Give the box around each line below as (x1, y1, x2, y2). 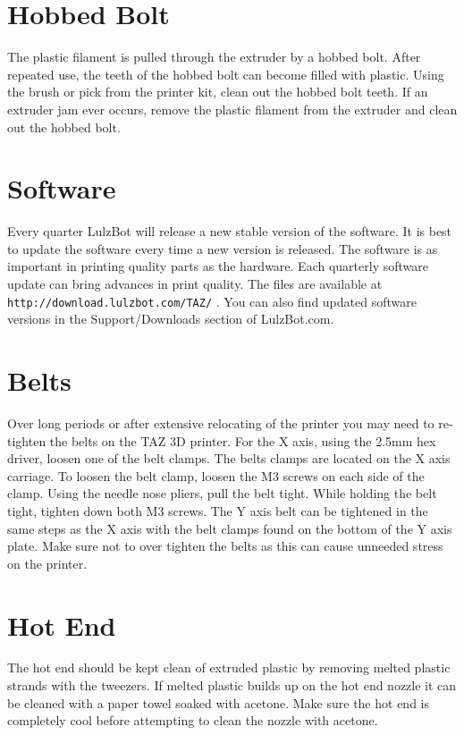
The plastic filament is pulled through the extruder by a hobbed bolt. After (7, 47, 421, 66)
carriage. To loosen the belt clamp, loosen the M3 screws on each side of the (7, 466, 425, 485)
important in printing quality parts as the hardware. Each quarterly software (7, 257, 428, 275)
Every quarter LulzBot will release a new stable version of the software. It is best (7, 222, 452, 241)
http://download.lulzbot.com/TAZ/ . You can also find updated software (7, 291, 417, 310)
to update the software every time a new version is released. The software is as (7, 239, 438, 258)
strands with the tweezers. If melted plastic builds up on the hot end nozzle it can (7, 676, 457, 695)
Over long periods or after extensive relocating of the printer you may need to (7, 413, 434, 432)
